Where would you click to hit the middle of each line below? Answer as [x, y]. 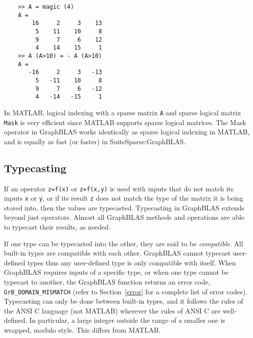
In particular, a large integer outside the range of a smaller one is [127, 320]
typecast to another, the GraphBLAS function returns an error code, [107, 282]
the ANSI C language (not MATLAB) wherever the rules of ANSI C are [112, 310]
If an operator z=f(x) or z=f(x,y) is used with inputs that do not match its [119, 188]
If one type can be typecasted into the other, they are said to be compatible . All [124, 243]
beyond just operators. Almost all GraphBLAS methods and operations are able [124, 217]
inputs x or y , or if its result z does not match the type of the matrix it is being [124, 198]
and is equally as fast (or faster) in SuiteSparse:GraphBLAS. [95, 141]
